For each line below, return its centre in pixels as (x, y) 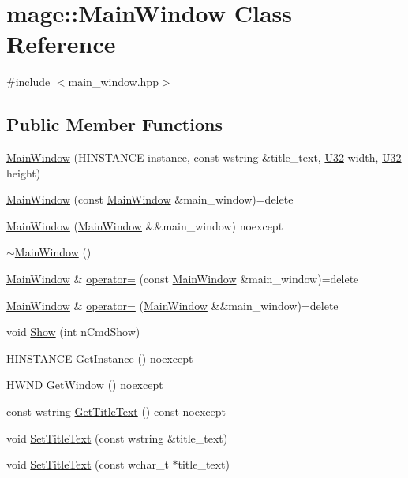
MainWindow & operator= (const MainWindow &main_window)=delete (183, 279)
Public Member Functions (114, 124)
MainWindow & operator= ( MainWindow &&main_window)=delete (172, 305)
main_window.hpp (113, 82)
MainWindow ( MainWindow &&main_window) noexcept (145, 225)
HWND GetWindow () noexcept (85, 385)
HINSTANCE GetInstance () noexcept (100, 358)
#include (28, 82)
